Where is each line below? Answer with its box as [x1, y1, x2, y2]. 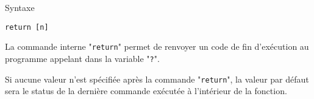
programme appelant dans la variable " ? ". [5, 52, 160, 64]
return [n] [5, 22, 49, 32]
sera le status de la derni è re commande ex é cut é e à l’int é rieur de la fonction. [5, 84, 287, 97]
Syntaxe [5, 1, 35, 13]
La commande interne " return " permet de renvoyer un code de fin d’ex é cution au [5, 40, 309, 53]
